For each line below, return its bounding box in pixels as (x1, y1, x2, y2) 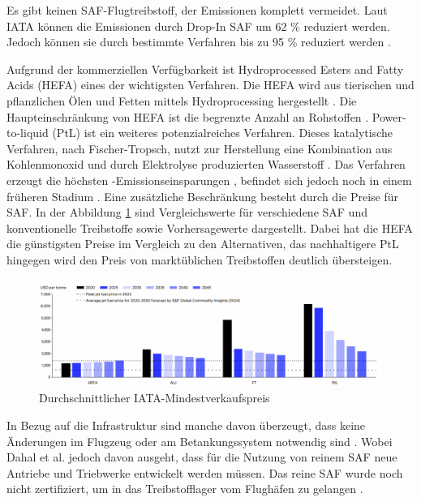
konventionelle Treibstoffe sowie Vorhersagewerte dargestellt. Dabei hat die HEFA (6, 219, 413, 236)
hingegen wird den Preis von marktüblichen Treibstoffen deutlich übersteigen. (6, 251, 393, 268)
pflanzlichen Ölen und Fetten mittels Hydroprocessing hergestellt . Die (6, 92, 357, 109)
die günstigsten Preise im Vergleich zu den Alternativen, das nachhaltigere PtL (6, 235, 399, 252)
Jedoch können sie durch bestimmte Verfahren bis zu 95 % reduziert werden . (6, 33, 391, 50)
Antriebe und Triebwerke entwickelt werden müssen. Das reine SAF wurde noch (6, 464, 403, 481)
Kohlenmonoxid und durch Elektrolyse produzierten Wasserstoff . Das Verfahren (6, 156, 406, 173)
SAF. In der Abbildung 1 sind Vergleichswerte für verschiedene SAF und (6, 204, 367, 221)
